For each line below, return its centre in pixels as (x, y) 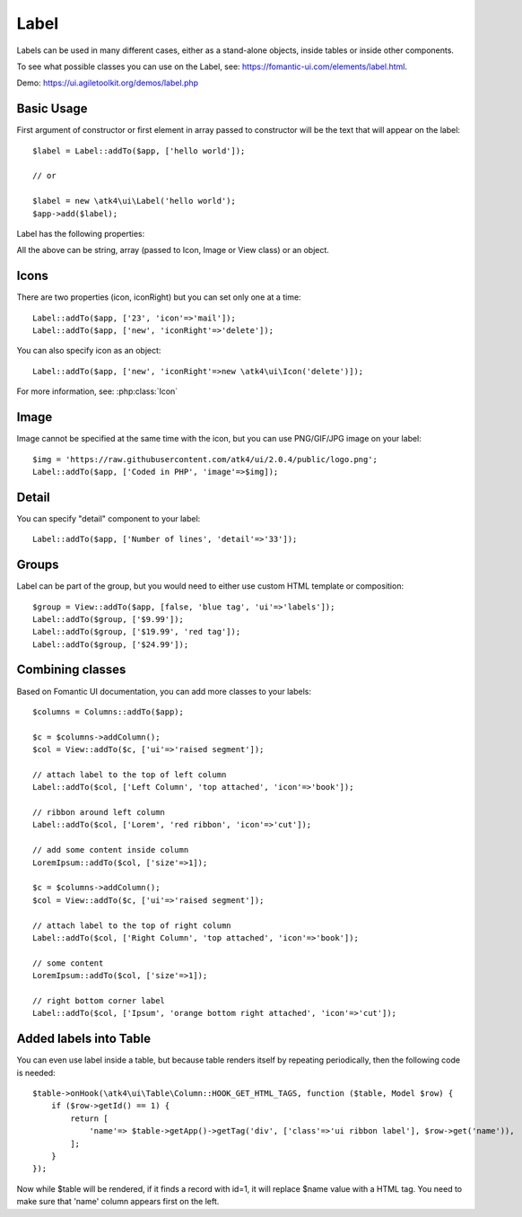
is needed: (36, 1073)
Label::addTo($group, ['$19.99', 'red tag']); (137, 632)
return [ (89, 1118)
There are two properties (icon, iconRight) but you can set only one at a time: (159, 297)
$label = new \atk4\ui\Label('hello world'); (135, 201)
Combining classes (71, 670)
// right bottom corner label (99, 1000)
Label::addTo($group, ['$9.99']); (108, 619)
